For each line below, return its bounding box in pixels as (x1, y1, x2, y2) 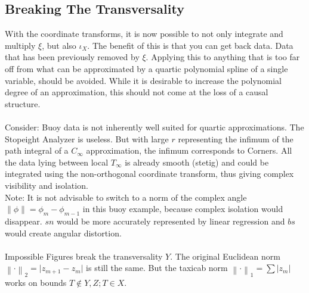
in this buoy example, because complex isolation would (82, 202, 283, 215)
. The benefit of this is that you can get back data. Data (87, 39, 293, 51)
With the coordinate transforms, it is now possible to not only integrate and (5, 27, 283, 40)
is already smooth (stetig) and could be (125, 155, 269, 168)
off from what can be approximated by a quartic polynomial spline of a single (5, 62, 288, 74)
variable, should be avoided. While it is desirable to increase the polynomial (5, 74, 282, 86)
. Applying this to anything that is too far (146, 51, 300, 63)
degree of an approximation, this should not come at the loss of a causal (5, 86, 268, 98)
